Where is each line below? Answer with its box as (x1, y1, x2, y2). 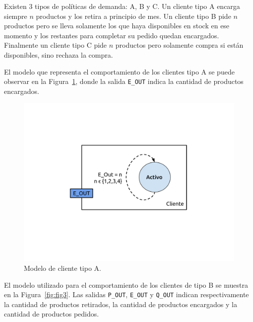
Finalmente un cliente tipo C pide (4, 40, 107, 50)
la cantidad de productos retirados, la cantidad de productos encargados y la (4, 299, 237, 309)
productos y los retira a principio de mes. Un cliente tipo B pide (36, 10, 231, 21)
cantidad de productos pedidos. (4, 309, 99, 319)
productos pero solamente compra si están (115, 40, 244, 50)
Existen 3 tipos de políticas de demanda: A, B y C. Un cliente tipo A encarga (4, 1, 240, 11)
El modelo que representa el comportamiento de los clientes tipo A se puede (4, 66, 235, 77)
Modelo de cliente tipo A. (24, 263, 101, 273)
